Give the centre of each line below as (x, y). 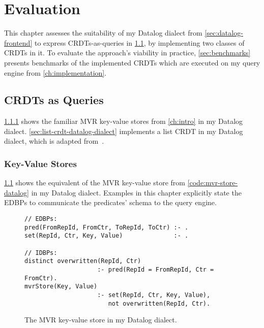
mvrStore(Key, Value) (61, 287)
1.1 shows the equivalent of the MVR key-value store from (95, 183)
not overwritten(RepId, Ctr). (159, 303)
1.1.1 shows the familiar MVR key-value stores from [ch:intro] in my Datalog (124, 121)
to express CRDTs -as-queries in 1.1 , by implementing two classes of (139, 42)
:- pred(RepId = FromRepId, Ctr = (156, 270)
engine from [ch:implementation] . (55, 72)
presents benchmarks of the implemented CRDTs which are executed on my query (132, 62)
